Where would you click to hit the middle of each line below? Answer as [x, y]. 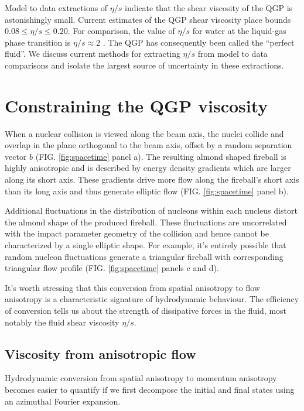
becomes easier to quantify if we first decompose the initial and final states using [150, 389]
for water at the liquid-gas [239, 31]
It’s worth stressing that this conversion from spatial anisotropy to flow [132, 287]
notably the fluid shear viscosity [62, 322]
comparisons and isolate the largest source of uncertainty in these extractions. [144, 65]
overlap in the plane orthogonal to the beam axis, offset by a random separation [148, 145]
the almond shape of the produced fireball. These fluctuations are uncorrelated [146, 222]
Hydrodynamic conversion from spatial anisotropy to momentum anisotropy [141, 378]
